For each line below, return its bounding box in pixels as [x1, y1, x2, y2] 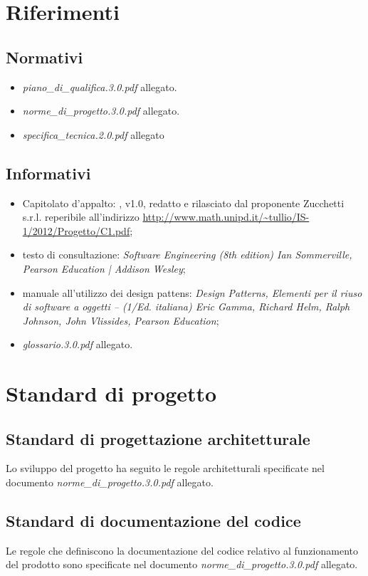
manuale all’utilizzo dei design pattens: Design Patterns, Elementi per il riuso [22, 285, 362, 300]
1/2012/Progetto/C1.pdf [22, 223, 130, 238]
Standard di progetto [6, 379, 217, 408]
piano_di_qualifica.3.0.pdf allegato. [22, 79, 177, 94]
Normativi [6, 46, 83, 68]
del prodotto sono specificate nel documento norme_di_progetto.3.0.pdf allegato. [6, 557, 358, 572]
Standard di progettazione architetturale [6, 427, 310, 449]
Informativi [6, 162, 91, 184]
